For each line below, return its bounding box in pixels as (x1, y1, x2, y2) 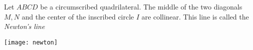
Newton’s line (4, 21, 45, 31)
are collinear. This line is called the (141, 11, 249, 21)
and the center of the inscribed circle (21, 11, 134, 21)
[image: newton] (4, 38, 58, 46)
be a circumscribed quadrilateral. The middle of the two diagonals (40, 1, 243, 11)
